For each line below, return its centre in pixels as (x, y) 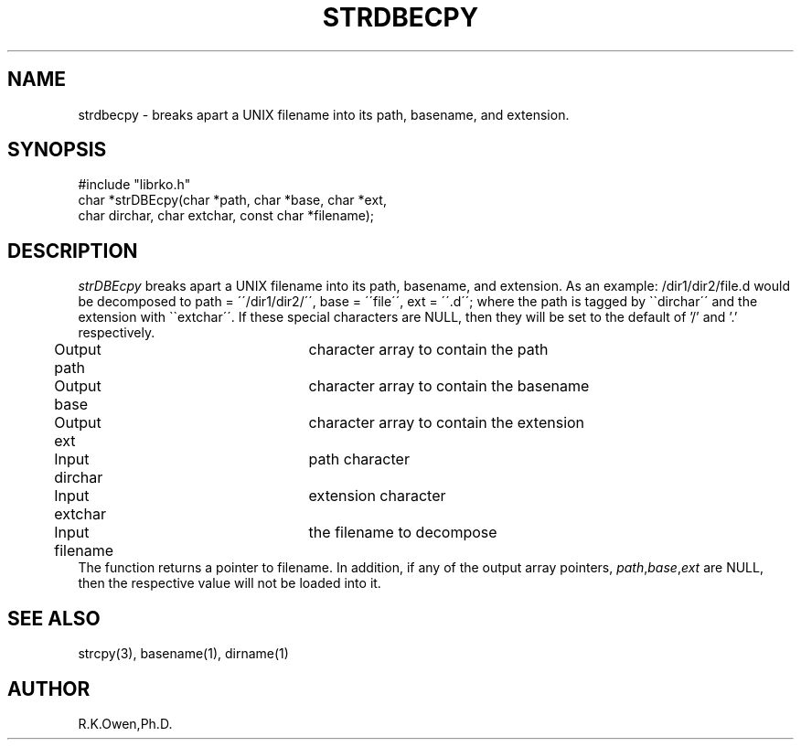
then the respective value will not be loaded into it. (230, 583)
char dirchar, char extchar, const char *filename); (226, 216)
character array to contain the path (428, 350)
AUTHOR (49, 688)
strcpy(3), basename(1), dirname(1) (183, 654)
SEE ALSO (54, 618)
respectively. (117, 333)
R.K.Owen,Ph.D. (125, 723)
